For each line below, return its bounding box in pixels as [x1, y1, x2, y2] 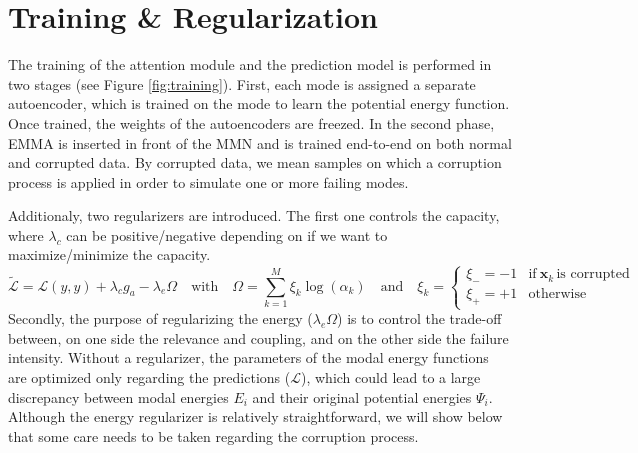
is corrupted [556, 267, 630, 282]
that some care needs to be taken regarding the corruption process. [8, 425, 419, 446]
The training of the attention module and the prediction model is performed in [8, 54, 492, 75]
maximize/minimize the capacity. [8, 244, 211, 265]
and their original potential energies [252, 386, 472, 407]
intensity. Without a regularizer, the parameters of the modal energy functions [8, 347, 489, 368]
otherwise [528, 287, 587, 302]
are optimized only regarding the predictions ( [8, 367, 291, 387]
